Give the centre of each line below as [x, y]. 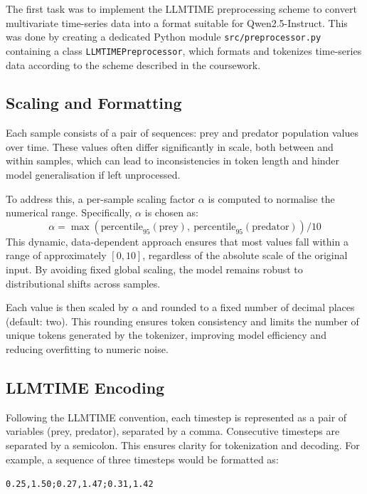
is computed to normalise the [271, 198]
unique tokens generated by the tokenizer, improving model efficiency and [166, 335]
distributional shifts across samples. [83, 283]
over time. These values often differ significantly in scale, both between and [170, 146]
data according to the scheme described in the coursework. [133, 64]
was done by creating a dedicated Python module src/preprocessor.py [164, 37]
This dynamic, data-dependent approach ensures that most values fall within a [177, 241]
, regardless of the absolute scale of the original [245, 255]
